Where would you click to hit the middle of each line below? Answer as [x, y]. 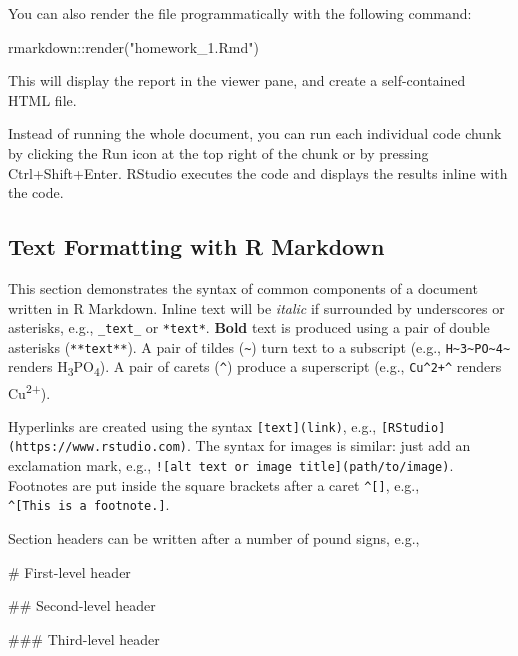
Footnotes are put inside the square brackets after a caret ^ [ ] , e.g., [214, 484]
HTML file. [42, 99]
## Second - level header [82, 605]
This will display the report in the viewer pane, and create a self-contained [237, 80]
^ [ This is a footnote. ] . [89, 504]
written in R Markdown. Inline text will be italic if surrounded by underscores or [256, 307]
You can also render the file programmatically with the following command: [240, 13]
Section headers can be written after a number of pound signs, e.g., [214, 538]
